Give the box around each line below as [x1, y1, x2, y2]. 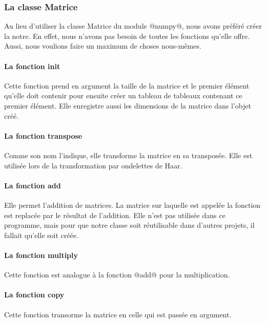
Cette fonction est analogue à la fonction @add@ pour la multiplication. [4, 269, 230, 280]
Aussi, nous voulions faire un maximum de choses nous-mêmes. [4, 40, 201, 51]
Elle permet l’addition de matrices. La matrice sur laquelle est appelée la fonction [4, 199, 261, 210]
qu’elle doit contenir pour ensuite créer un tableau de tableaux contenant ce [4, 90, 242, 101]
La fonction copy [4, 289, 65, 300]
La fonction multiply [4, 249, 78, 260]
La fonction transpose [4, 130, 83, 141]
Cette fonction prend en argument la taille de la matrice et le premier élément [4, 80, 250, 91]
